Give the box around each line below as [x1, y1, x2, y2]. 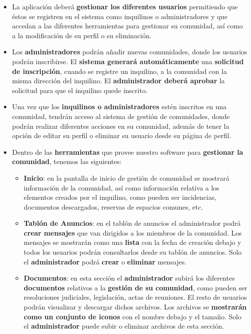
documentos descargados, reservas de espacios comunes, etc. [24, 201, 203, 212]
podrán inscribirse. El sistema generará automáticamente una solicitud [12, 56, 244, 66]
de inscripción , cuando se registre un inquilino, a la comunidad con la [12, 66, 227, 76]
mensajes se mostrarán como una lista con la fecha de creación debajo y [24, 237, 241, 247]
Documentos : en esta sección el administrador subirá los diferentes [24, 273, 235, 283]
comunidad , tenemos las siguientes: [12, 156, 122, 167]
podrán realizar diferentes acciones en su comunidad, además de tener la [12, 120, 229, 131]
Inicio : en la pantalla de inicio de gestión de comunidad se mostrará [24, 172, 229, 183]
